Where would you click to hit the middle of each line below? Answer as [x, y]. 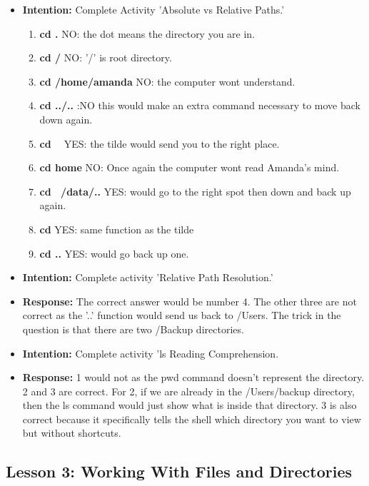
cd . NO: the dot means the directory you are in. [147, 33]
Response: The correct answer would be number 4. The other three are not [189, 301]
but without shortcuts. [72, 433]
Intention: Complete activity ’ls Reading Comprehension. [151, 353]
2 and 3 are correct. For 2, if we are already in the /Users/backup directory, [188, 391]
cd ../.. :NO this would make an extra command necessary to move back [200, 105]
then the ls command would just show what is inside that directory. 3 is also [189, 405]
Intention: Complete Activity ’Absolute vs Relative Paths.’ [153, 9]
